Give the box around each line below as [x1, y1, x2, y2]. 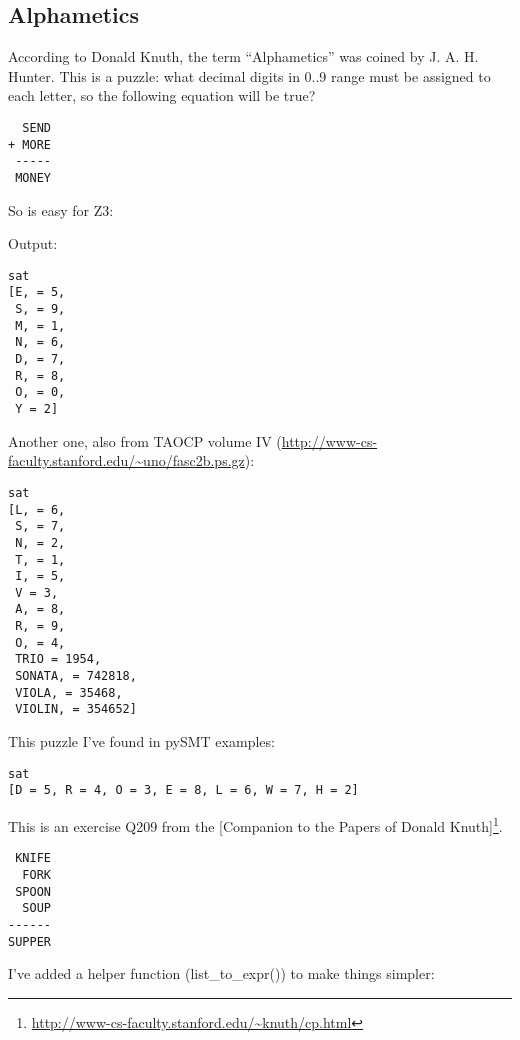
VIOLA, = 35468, [15, 685, 123, 700]
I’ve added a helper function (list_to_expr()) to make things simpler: [8, 963, 435, 984]
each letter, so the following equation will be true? [8, 85, 316, 106]
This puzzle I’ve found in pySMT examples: [8, 731, 275, 752]
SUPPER [8, 934, 51, 949]
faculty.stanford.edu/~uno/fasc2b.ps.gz [8, 450, 245, 471]
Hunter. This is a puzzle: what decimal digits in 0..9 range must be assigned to [8, 65, 491, 86]
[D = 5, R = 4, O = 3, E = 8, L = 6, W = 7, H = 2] [8, 783, 359, 798]
